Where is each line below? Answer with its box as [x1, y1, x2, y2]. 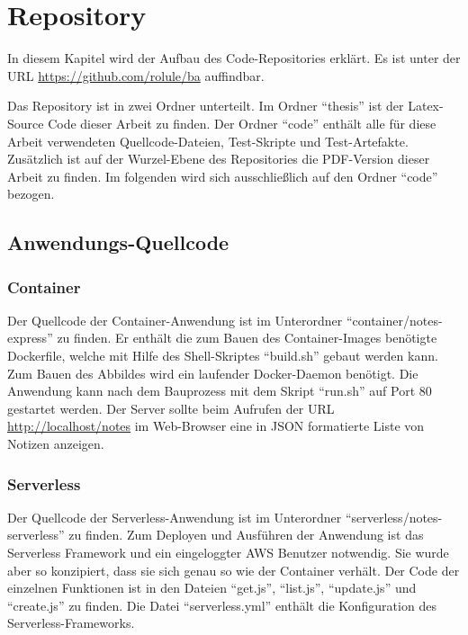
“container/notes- [346, 310, 443, 329]
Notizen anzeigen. [7, 434, 104, 453]
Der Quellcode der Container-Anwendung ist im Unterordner [7, 310, 343, 329]
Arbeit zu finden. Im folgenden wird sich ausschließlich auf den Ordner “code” [7, 166, 438, 185]
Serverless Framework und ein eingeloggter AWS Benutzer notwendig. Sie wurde [7, 543, 449, 562]
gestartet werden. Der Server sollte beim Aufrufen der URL [7, 398, 335, 417]
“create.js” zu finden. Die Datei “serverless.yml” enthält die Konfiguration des [7, 595, 436, 614]
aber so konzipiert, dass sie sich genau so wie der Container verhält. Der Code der [7, 560, 460, 579]
